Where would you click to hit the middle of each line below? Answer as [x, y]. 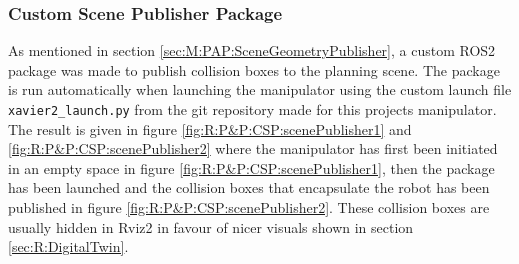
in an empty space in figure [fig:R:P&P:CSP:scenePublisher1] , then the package [251, 167]
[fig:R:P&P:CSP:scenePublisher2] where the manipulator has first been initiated [253, 148]
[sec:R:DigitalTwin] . [68, 246]
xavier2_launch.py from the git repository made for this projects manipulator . [252, 109]
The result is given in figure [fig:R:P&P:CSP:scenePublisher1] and [210, 128]
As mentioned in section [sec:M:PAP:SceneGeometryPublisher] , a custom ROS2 [252, 50]
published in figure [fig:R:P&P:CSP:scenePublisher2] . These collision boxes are [249, 207]
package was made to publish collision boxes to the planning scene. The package [254, 69]
